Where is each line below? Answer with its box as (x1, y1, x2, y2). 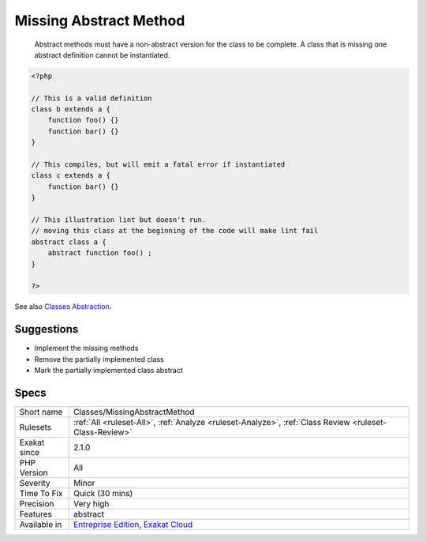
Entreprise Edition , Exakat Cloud (73, 518, 193, 529)
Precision (19, 498, 54, 509)
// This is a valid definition (31, 93, 153, 103)
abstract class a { (31, 237, 106, 247)
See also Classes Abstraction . (14, 302, 112, 311)
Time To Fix (19, 487, 63, 499)
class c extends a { (31, 171, 110, 180)
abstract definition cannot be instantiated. (34, 50, 170, 59)
